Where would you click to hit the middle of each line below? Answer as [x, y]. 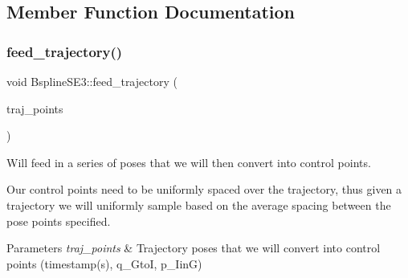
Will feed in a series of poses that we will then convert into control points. [189, 162]
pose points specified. [59, 221]
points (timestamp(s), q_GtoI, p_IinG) [104, 263]
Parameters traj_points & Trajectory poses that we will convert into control [194, 248]
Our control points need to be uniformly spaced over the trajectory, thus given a [204, 189]
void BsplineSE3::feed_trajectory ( [92, 81]
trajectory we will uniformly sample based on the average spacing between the [199, 204]
